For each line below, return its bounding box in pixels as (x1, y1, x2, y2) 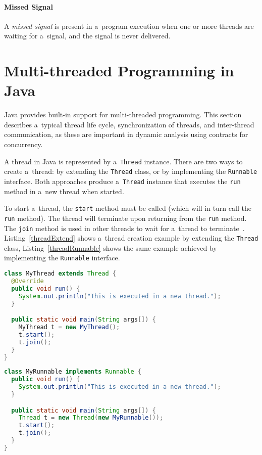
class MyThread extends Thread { (4, 270, 116, 278)
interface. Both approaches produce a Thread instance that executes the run (4, 175, 241, 186)
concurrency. (4, 139, 43, 150)
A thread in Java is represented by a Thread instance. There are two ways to (4, 156, 243, 166)
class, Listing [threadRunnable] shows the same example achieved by (4, 242, 217, 253)
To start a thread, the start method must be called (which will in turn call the (4, 203, 251, 213)
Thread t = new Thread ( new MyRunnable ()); (18, 414, 164, 422)
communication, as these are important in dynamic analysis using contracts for (4, 129, 248, 140)
